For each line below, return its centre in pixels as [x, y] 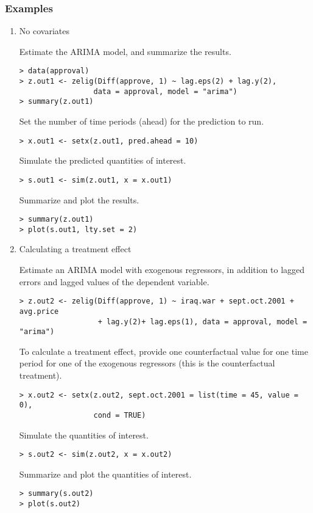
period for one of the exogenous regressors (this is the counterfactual [147, 363]
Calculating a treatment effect [75, 249]
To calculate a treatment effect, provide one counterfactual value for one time [164, 351]
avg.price [39, 311]
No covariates [44, 31]
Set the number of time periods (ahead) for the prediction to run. [142, 121]
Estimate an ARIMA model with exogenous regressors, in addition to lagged [162, 270]
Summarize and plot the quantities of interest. [105, 474]
